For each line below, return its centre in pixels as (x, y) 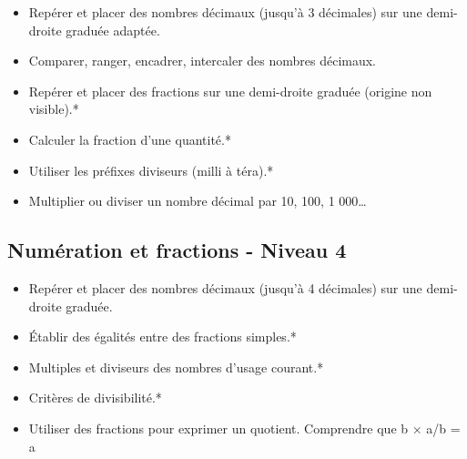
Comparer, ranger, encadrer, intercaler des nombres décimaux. (203, 61)
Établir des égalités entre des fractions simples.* (162, 337)
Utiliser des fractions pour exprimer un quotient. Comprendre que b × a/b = (244, 428)
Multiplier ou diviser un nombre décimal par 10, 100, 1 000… (198, 201)
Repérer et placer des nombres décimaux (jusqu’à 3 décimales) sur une (225, 12)
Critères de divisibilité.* (95, 398)
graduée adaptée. (113, 30)
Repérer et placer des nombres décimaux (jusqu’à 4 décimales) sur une (225, 287)
